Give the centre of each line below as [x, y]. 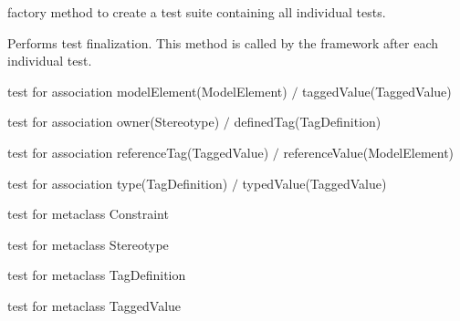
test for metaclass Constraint [88, 214]
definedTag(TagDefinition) [308, 122]
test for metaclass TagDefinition [97, 275]
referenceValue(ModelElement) [369, 152]
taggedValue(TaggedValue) [377, 91]
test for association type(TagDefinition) [118, 183]
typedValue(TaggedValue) [314, 183]
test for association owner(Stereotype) [114, 122]
